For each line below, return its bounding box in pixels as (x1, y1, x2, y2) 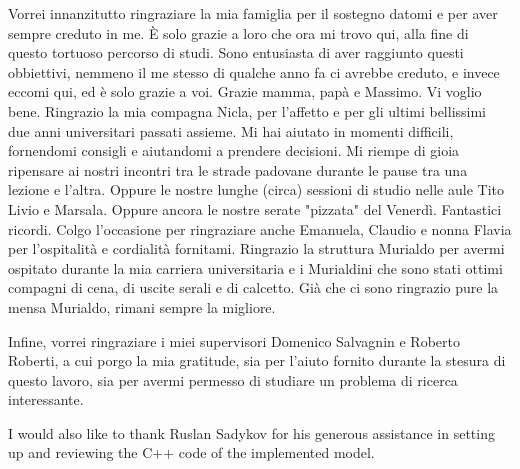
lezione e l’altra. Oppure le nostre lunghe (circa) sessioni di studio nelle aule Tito (8, 179, 504, 200)
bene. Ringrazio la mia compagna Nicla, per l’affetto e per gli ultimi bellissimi (8, 100, 487, 121)
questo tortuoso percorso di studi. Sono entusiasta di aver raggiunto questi (8, 42, 464, 63)
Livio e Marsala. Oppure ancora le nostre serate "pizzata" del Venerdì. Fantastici (8, 198, 502, 219)
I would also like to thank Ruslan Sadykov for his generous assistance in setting (8, 422, 495, 443)
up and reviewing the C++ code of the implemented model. (8, 442, 375, 463)
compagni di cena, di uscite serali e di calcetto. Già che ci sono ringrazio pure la (8, 277, 499, 298)
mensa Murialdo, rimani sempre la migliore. (8, 296, 276, 317)
